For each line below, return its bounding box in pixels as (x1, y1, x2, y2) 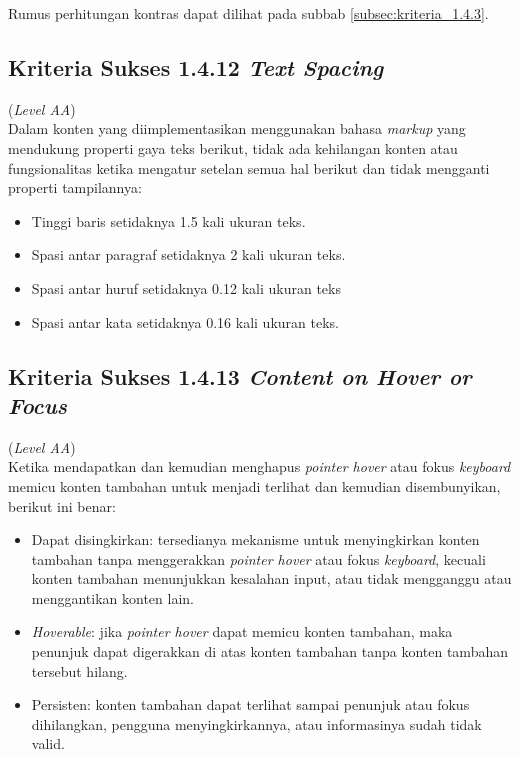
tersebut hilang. (31, 660, 128, 681)
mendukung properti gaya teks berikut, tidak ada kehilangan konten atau (8, 137, 458, 158)
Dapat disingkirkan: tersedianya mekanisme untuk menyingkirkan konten (31, 529, 480, 550)
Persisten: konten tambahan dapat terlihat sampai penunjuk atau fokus (31, 694, 470, 715)
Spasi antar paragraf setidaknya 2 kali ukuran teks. (31, 244, 346, 265)
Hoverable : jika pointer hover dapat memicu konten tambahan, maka (31, 621, 453, 642)
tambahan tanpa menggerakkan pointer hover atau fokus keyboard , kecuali (31, 548, 486, 569)
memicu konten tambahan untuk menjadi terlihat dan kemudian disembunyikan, (8, 475, 501, 496)
